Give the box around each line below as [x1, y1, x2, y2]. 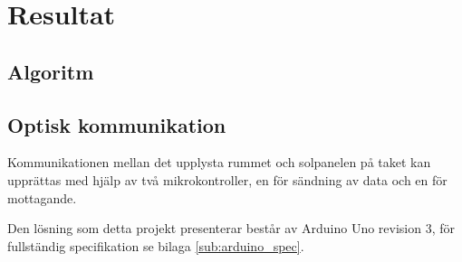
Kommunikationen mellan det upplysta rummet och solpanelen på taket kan [7, 153, 431, 172]
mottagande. [7, 188, 77, 207]
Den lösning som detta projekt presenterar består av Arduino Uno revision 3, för [7, 219, 456, 238]
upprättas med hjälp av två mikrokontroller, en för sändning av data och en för [7, 170, 448, 189]
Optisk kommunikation [7, 110, 226, 138]
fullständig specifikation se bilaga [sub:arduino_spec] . [7, 236, 304, 255]
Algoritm [7, 57, 94, 85]
